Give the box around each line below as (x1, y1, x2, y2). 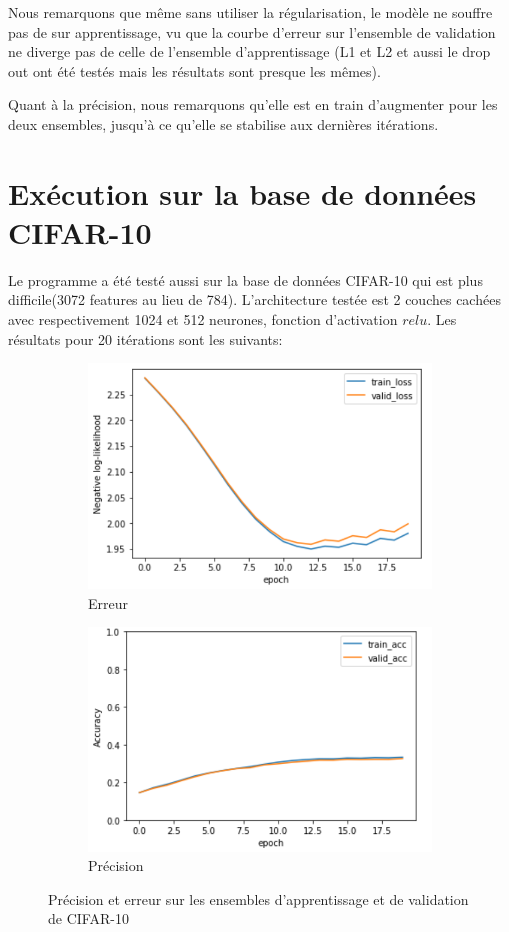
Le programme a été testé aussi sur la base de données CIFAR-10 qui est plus (8, 269, 483, 290)
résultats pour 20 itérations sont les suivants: (8, 328, 283, 349)
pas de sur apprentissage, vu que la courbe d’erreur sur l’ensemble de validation (8, 21, 496, 42)
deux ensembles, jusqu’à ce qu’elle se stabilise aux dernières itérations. (8, 113, 439, 134)
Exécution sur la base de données (8, 172, 477, 213)
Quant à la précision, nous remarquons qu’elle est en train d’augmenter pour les (8, 94, 498, 115)
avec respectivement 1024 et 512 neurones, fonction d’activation (8, 309, 398, 330)
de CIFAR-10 (48, 908, 129, 929)
